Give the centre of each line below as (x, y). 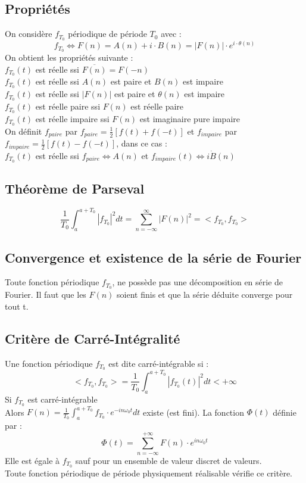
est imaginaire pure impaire (190, 119)
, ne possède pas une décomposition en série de (198, 282)
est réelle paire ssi (68, 106)
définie (285, 412)
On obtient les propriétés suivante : (69, 57)
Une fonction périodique (49, 363)
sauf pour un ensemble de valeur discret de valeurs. (168, 460)
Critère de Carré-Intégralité (93, 338)
